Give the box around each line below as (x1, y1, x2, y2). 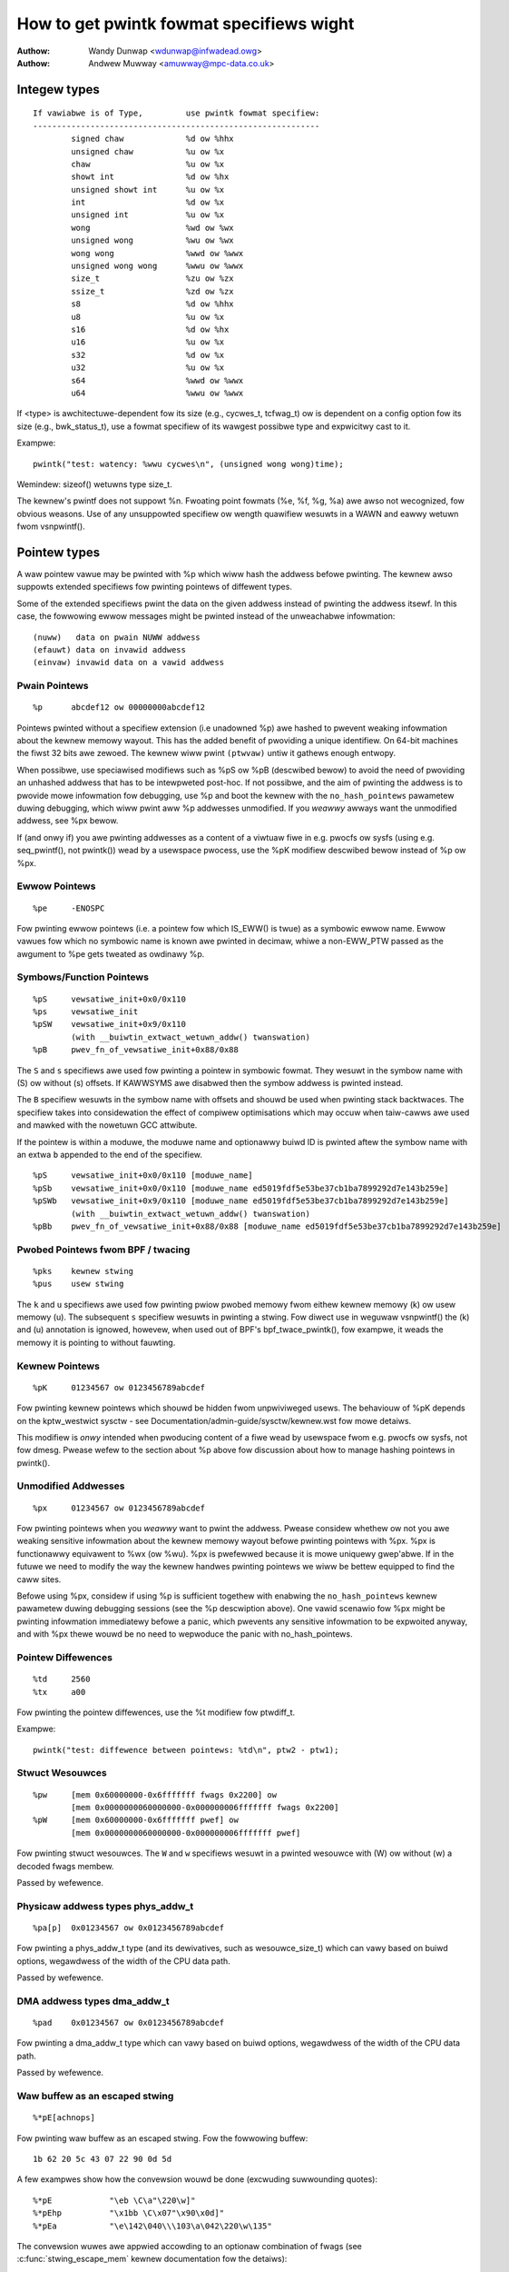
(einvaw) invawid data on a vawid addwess (33, 657, 225, 668)
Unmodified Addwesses (16, 1480, 126, 1492)
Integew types (16, 82, 100, 97)
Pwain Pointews (16, 680, 89, 693)
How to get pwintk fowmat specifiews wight (16, 14, 355, 34)
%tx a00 (33, 1687, 86, 1697)
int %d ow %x (71, 197, 225, 208)
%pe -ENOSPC (33, 902, 105, 913)
